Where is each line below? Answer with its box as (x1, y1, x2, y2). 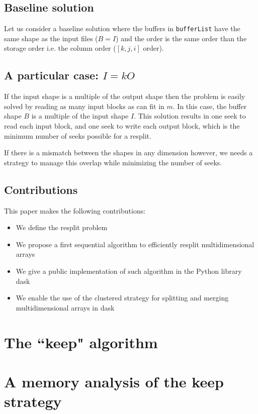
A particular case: (4, 67, 99, 83)
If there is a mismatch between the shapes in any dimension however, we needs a (4, 147, 253, 158)
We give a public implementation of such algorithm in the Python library (16, 265, 242, 276)
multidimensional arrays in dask (16, 302, 115, 313)
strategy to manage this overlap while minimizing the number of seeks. (4, 157, 222, 167)
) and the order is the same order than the (116, 33, 247, 43)
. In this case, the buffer (173, 100, 247, 111)
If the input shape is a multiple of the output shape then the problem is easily (4, 91, 245, 101)
